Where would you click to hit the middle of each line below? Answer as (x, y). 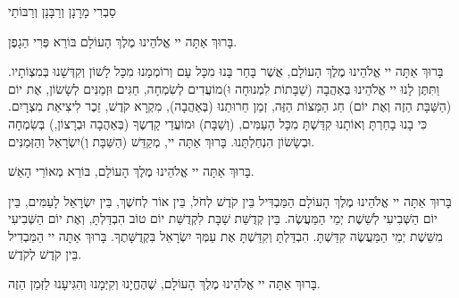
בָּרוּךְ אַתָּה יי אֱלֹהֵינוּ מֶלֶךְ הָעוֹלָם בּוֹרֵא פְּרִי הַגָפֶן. (123, 41)
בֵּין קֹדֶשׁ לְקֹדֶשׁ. (45, 253)
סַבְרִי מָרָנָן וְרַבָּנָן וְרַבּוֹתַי (62, 11)
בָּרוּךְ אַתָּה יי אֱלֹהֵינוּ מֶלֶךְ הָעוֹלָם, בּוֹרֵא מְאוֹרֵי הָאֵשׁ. (131, 171)
